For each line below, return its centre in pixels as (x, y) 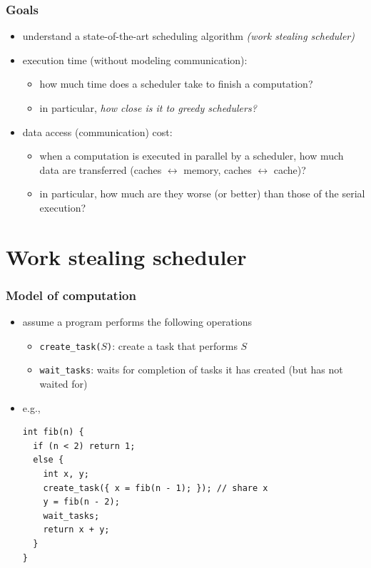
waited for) (63, 384)
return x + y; (76, 530)
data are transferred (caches (101, 169)
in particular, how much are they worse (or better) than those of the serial (202, 193)
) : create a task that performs (172, 345)
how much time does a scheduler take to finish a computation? (176, 84)
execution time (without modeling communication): (135, 60)
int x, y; (66, 474)
